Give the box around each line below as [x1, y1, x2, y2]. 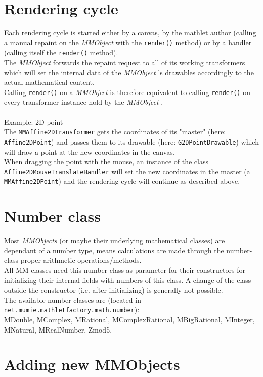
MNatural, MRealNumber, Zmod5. [4, 324, 112, 335]
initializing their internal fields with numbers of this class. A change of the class [4, 274, 251, 285]
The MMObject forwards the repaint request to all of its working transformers [4, 57, 245, 68]
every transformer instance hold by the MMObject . [4, 97, 163, 107]
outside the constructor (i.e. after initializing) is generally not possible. [4, 285, 223, 295]
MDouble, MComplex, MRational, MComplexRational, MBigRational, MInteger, [4, 314, 255, 324]
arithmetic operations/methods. [43, 255, 142, 265]
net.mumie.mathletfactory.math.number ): [4, 304, 140, 315]
